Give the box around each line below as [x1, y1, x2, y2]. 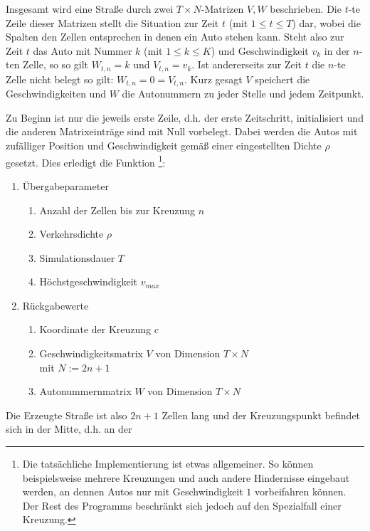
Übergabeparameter [22, 178, 109, 193]
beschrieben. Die [270, 1, 342, 16]
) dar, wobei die [292, 15, 361, 30]
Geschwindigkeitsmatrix [39, 346, 143, 361]
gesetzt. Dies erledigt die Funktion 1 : [6, 152, 166, 169]
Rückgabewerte [22, 298, 89, 312]
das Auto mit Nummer [33, 43, 132, 58]
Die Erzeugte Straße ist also [6, 407, 127, 422]
